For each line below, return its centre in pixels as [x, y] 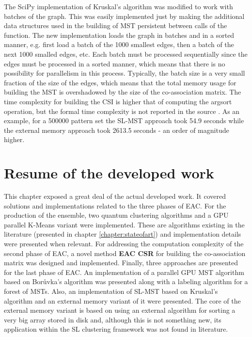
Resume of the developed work [109, 173]
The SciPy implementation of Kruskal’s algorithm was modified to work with [118, 6]
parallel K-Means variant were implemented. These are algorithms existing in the [124, 224]
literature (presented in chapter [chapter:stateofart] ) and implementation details [123, 234]
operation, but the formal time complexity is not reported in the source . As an [122, 111]
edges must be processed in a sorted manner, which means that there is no [115, 63]
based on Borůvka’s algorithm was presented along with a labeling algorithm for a [126, 281]
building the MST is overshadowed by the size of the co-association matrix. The [123, 92]
